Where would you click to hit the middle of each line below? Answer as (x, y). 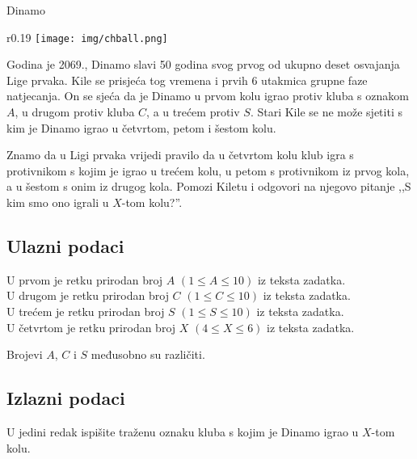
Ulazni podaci (65, 245)
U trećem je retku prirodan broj (86, 311)
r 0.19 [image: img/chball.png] (87, 37)
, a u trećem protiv (193, 112)
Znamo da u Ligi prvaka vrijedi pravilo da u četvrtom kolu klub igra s (180, 155)
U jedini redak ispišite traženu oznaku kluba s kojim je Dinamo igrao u (183, 431)
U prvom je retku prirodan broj (85, 279)
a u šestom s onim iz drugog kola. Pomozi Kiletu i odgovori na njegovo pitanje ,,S (209, 186)
